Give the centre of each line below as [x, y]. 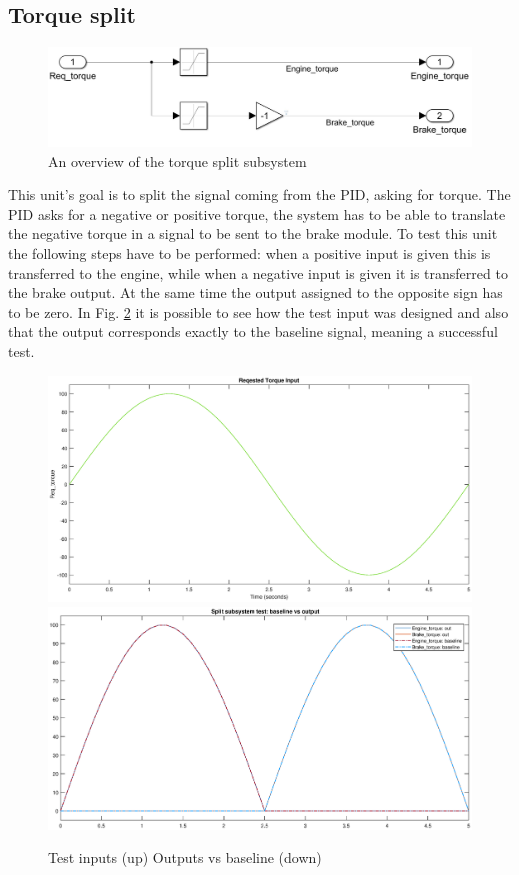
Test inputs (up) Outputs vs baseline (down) [185, 857]
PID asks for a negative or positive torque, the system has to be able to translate [257, 213]
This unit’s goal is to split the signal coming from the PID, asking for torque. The [259, 194]
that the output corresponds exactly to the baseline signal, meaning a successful [253, 331]
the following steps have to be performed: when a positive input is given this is [249, 252]
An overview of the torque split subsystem [177, 160]
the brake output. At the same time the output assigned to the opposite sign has [255, 292]
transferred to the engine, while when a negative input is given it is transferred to [258, 272]
